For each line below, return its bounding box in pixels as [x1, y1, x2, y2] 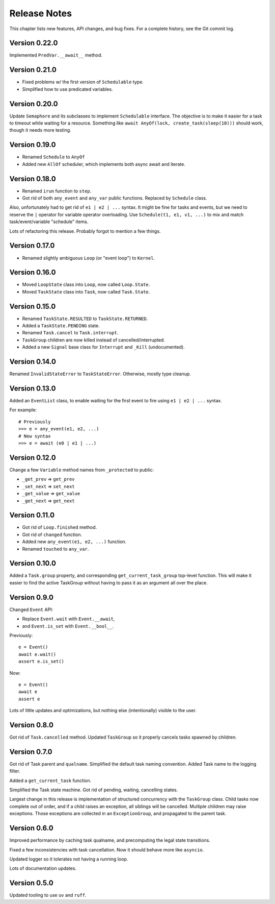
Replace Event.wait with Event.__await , [22, 616, 115, 622]
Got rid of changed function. [22, 531, 82, 537]
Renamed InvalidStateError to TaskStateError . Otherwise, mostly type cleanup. [9, 371, 191, 377]
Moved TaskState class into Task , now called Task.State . [22, 288, 150, 295]
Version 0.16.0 [9, 268, 56, 277]
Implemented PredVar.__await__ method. [9, 52, 103, 58]
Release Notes [9, 8, 72, 19]
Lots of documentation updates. [9, 865, 76, 871]
